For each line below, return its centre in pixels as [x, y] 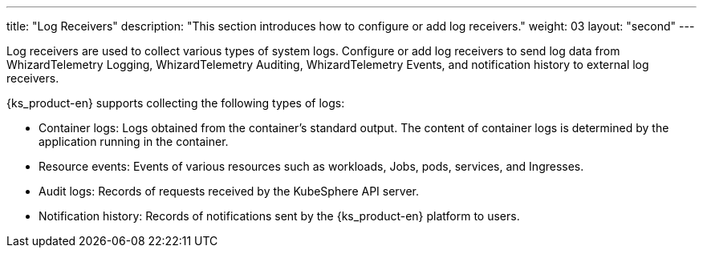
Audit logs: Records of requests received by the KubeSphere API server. [229, 191]
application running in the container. [134, 141]
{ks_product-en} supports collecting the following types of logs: [176, 103]
